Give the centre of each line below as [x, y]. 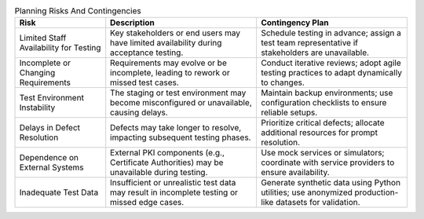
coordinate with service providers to [327, 162]
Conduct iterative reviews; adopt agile [331, 63]
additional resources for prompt [319, 133]
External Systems [51, 167]
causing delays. [139, 112]
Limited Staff [43, 38]
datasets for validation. [318, 203]
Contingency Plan [294, 23]
